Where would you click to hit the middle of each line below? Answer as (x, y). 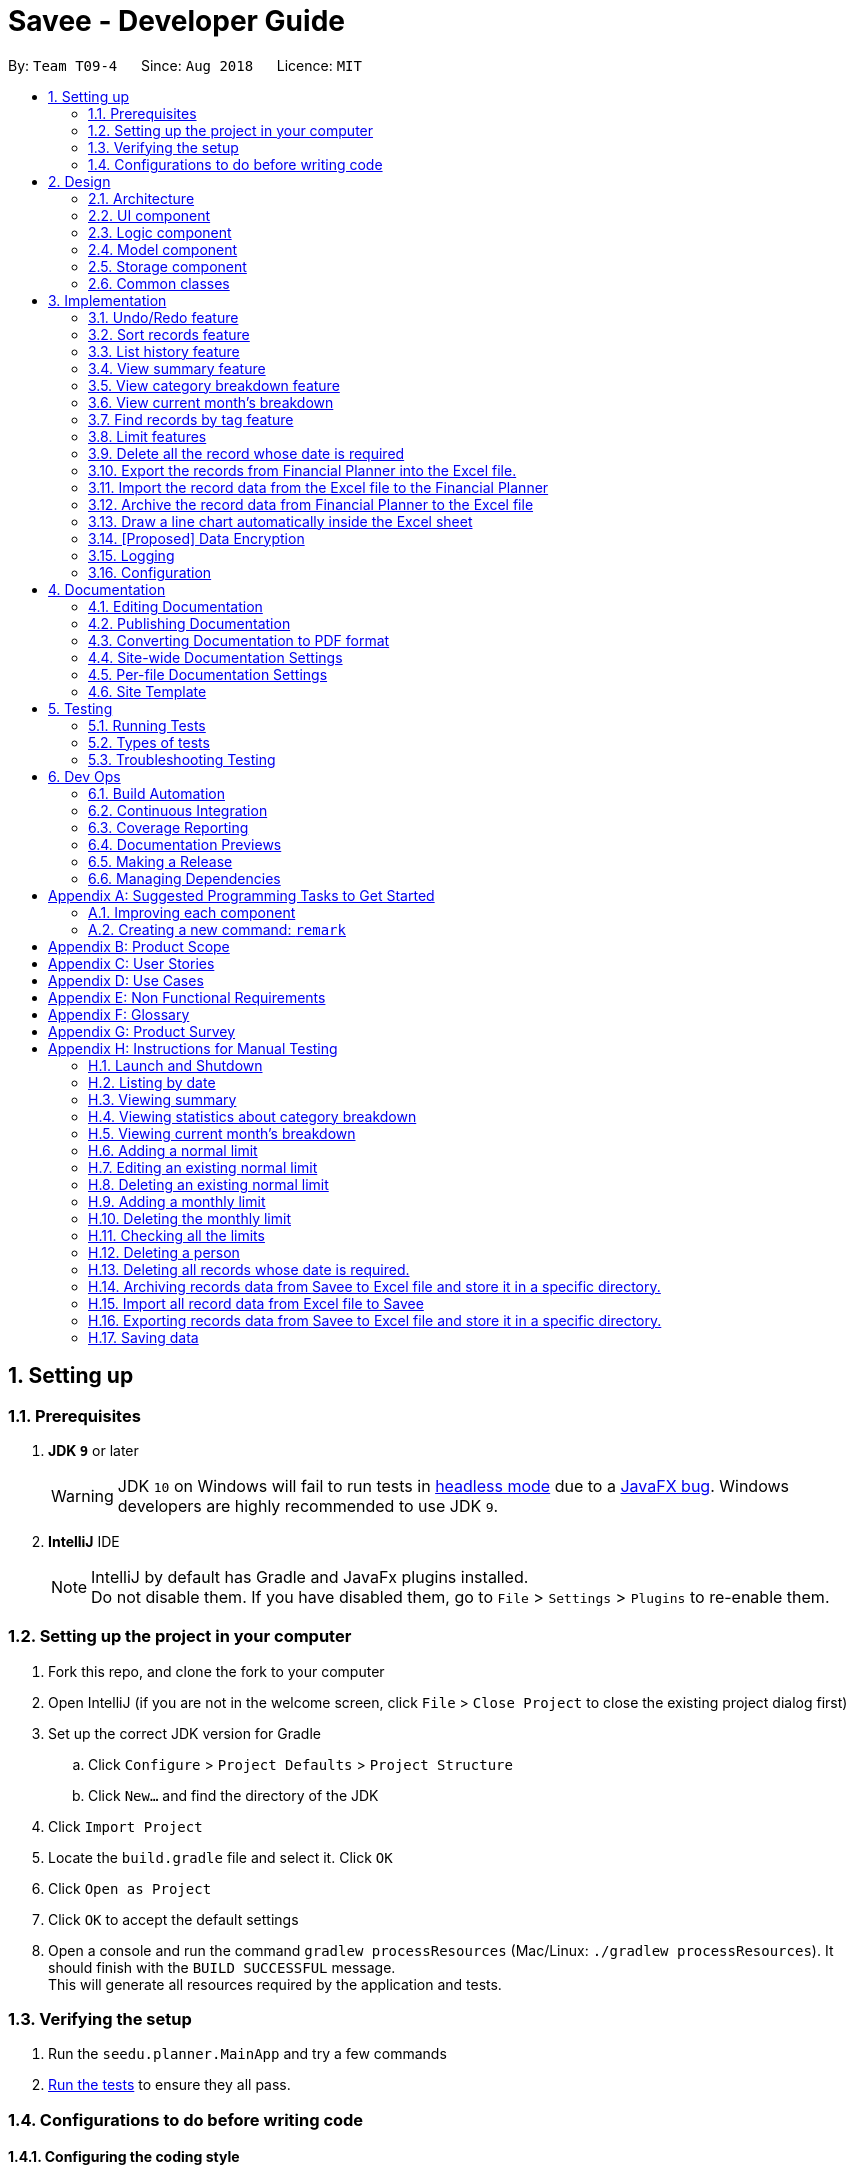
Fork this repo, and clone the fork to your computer (216, 1671)
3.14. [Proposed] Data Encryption (196, 538)
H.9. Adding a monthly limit (177, 1201)
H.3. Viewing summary (162, 1099)
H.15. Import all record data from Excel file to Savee (256, 1303)
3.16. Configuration (150, 572)
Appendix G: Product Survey (142, 1031)
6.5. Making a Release (160, 861)
